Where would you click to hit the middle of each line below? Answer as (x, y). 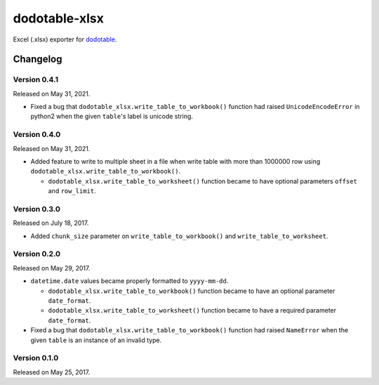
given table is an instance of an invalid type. (96, 340)
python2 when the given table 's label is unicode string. (112, 117)
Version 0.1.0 (36, 358)
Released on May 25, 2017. (52, 372)
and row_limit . (72, 191)
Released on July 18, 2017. (51, 223)
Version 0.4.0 (37, 135)
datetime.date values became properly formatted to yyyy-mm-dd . (129, 281)
